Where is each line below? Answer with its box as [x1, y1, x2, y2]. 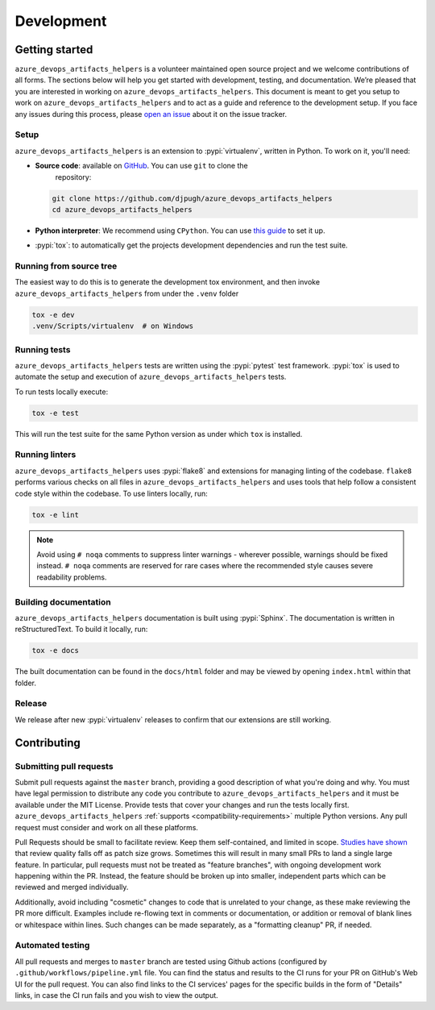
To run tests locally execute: [14, 387, 109, 397]
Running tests [14, 343, 71, 355]
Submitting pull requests [14, 760, 114, 771]
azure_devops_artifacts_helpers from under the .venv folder [14, 289, 239, 298]
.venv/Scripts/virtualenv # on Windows [31, 322, 193, 330]
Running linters [14, 449, 77, 460]
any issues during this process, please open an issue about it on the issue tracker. [14, 109, 288, 118]
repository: [55, 172, 92, 181]
